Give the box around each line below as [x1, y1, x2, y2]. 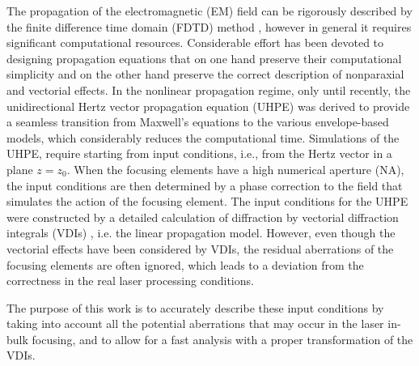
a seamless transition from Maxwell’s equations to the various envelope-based [6, 113, 389, 130]
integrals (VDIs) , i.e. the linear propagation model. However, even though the [6, 224, 396, 241]
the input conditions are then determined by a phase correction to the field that [6, 177, 403, 194]
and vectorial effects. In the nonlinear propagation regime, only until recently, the [6, 81, 411, 98]
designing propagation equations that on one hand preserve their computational [6, 49, 402, 66]
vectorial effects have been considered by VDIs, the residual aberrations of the [6, 240, 394, 257]
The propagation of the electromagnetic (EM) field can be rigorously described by [6, 2, 413, 19]
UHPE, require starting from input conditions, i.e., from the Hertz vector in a [6, 145, 392, 162]
